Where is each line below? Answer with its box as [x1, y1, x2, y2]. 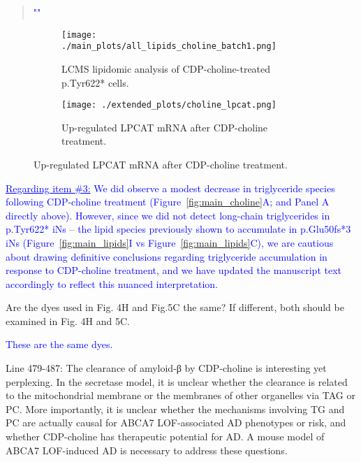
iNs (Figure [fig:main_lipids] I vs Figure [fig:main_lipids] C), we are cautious [6, 235, 334, 250]
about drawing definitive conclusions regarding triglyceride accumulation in [6, 249, 327, 264]
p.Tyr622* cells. [61, 75, 129, 89]
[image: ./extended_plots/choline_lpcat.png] [61, 100, 277, 110]
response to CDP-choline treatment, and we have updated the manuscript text [6, 263, 341, 277]
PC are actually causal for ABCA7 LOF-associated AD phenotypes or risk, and [6, 415, 346, 430]
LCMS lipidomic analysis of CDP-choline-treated [61, 61, 271, 75]
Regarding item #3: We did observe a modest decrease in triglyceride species [6, 180, 335, 195]
